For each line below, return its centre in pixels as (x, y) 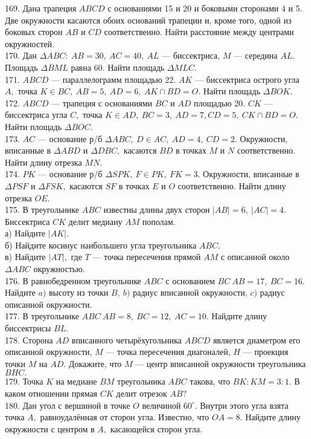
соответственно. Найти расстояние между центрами (199, 32)
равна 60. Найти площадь (118, 67)
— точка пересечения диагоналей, (168, 352)
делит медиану (95, 221)
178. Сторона (29, 340)
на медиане (76, 381)
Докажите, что (95, 363)
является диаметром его (257, 340)
